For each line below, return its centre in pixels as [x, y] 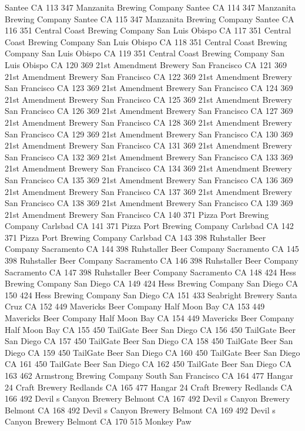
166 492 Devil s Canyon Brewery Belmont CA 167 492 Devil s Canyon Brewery [148, 398]
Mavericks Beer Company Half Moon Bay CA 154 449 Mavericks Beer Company [150, 318]
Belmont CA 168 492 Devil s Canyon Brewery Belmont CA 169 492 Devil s [140, 410]
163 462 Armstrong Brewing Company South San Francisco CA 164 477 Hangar [149, 375]
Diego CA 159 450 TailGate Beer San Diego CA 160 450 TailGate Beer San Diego [152, 352]
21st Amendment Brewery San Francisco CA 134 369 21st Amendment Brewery [148, 168]
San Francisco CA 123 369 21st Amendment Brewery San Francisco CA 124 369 [149, 88]
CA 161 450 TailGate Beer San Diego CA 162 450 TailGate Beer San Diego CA [148, 364]
